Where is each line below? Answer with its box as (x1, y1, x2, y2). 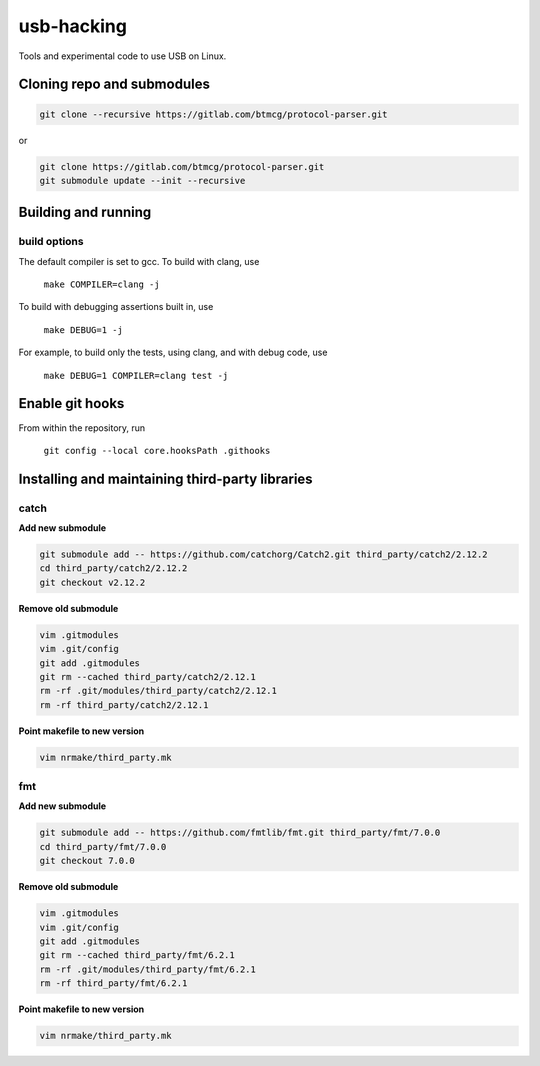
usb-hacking (18, 15, 127, 37)
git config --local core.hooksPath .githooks (43, 445, 271, 456)
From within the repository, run (18, 421, 146, 434)
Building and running (18, 204, 152, 221)
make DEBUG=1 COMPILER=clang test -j (43, 370, 229, 381)
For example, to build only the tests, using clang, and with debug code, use (18, 346, 328, 359)
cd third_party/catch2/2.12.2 (39, 563, 188, 574)
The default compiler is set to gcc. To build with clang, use (18, 255, 260, 267)
